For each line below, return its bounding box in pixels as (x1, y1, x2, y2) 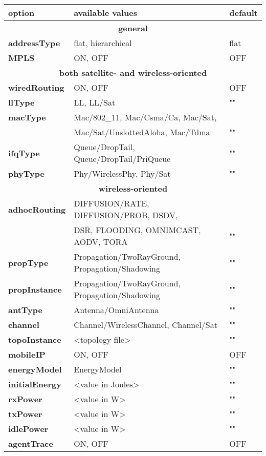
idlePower (8, 423, 49, 434)
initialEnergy (8, 378, 61, 390)
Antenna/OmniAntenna (74, 304, 159, 316)
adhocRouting (8, 203, 66, 215)
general (118, 22, 148, 34)
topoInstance (8, 334, 61, 345)
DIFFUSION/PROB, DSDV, (74, 209, 178, 221)
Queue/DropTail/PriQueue (74, 153, 171, 164)
